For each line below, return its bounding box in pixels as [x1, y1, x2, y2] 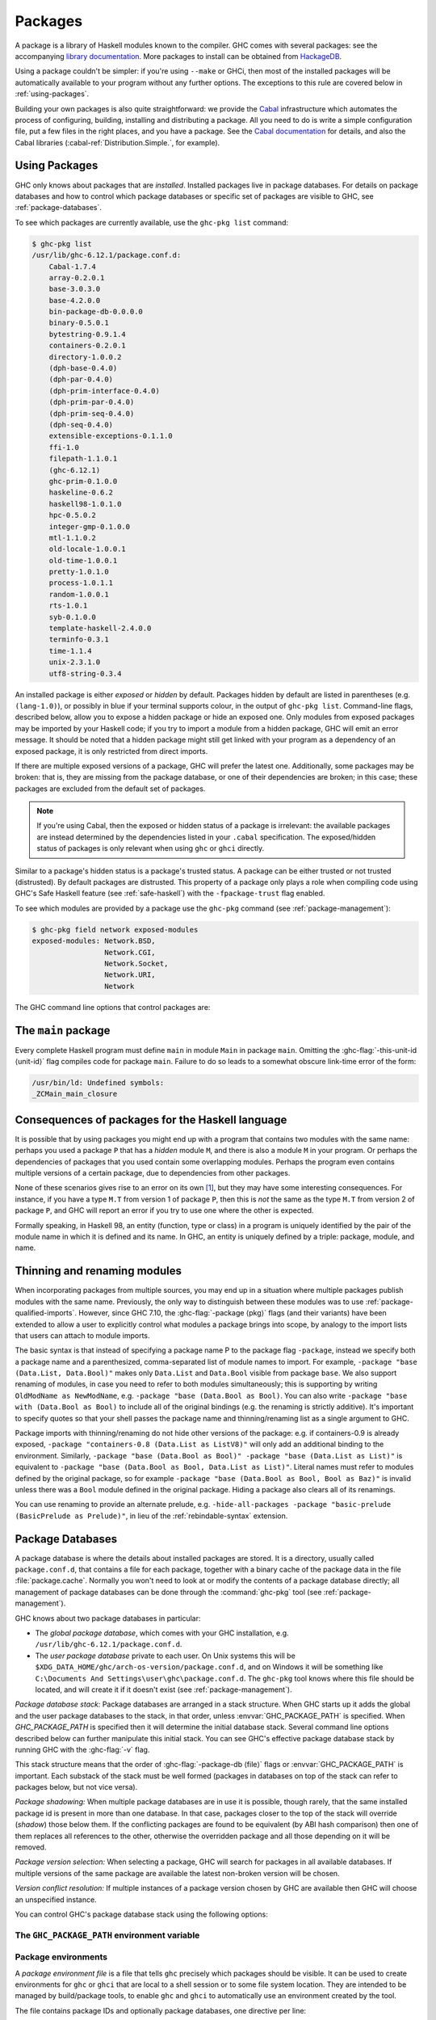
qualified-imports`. [15, 1308, 77, 1318]
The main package [15, 1023, 111, 1037]
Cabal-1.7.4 [48, 262, 97, 271]
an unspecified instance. [15, 1895, 97, 1904]
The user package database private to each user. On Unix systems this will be [35, 1651, 296, 1660]
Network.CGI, [103, 948, 157, 957]
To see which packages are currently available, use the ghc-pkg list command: [15, 217, 289, 227]
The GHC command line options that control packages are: [15, 1002, 211, 1012]
